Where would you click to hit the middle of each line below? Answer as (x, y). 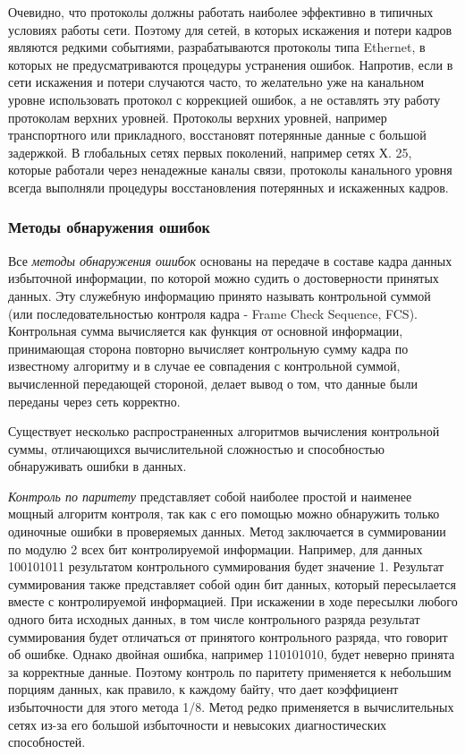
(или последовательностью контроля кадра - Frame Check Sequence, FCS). (213, 313)
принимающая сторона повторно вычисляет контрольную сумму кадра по (208, 348)
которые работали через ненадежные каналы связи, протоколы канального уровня (230, 170)
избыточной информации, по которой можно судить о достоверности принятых (224, 278)
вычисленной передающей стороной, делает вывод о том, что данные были (213, 383)
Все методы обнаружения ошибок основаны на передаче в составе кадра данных (230, 260)
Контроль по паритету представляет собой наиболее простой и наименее (210, 496)
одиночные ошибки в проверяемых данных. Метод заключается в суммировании (227, 531)
